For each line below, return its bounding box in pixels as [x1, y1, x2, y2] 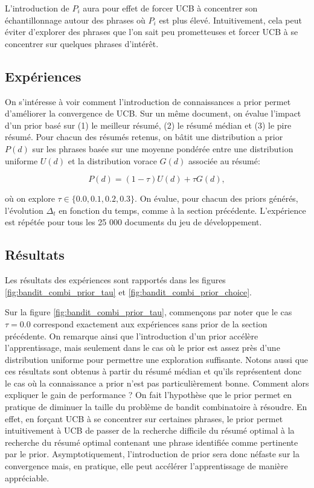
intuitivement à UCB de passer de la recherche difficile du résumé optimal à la [5, 424, 295, 437]
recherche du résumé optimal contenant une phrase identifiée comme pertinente [5, 435, 298, 448]
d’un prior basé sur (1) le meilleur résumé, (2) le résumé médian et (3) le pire [5, 118, 292, 131]
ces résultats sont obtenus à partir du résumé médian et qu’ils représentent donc [5, 365, 302, 377]
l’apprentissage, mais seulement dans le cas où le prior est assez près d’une [5, 341, 280, 354]
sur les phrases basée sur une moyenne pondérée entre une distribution [32, 142, 293, 155]
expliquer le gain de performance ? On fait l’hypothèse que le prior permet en [5, 388, 292, 401]
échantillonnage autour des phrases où [5, 13, 146, 26]
